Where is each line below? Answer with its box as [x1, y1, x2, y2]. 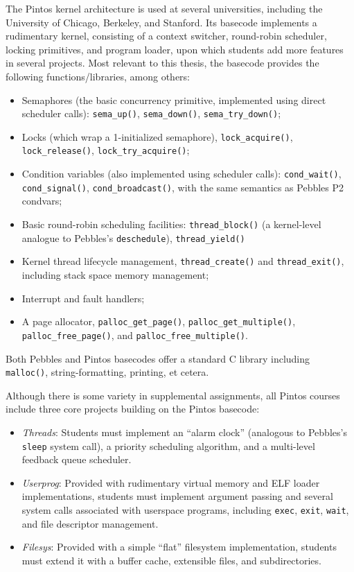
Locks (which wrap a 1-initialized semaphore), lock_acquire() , [21, 129, 293, 144]
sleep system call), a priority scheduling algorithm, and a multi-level [21, 438, 315, 453]
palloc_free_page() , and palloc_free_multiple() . [21, 327, 248, 342]
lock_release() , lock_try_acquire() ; [21, 143, 190, 157]
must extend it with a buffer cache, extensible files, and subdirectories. [21, 553, 321, 567]
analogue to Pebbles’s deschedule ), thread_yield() [21, 230, 245, 245]
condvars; [21, 193, 62, 208]
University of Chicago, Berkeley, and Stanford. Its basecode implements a [6, 15, 317, 29]
